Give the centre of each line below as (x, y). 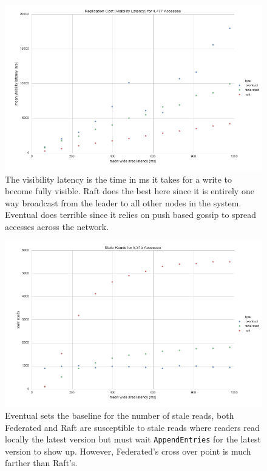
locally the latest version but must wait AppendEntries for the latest (133, 439)
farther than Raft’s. (41, 463)
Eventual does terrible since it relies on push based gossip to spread (130, 215)
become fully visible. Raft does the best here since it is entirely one (130, 191)
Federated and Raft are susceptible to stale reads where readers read (132, 427)
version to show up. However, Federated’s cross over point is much (128, 451)
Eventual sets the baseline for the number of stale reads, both (120, 415)
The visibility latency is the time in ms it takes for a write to (119, 179)
